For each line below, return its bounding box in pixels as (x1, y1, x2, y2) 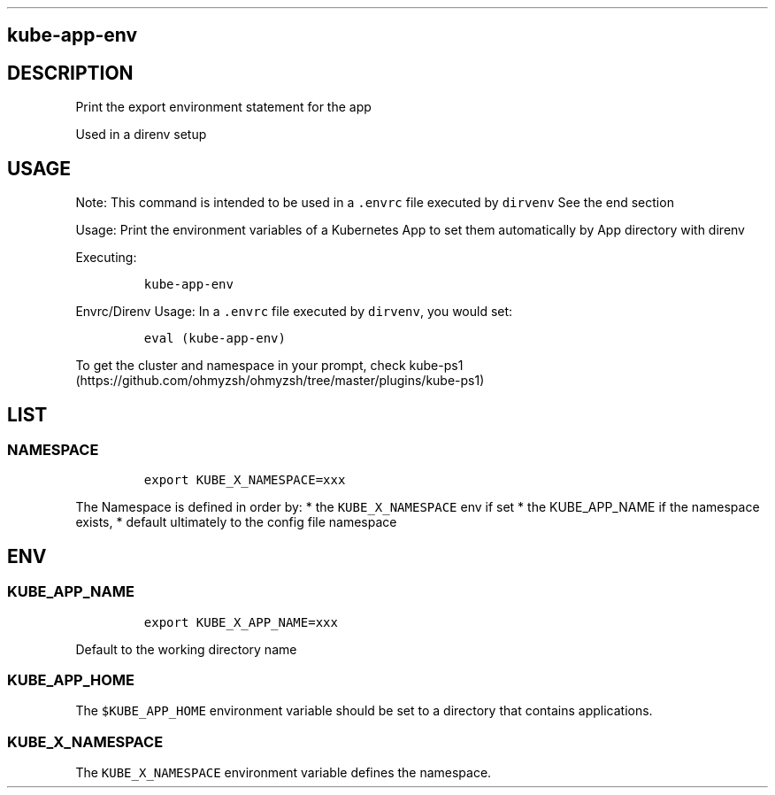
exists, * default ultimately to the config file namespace (75, 514, 397, 530)
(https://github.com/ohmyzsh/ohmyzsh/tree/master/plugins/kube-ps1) (75, 373, 485, 389)
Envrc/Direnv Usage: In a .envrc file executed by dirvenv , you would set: (75, 304, 513, 320)
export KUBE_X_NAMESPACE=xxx (143, 473, 346, 488)
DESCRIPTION (7, 61, 134, 84)
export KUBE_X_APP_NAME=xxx (143, 614, 338, 629)
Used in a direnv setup (75, 127, 207, 143)
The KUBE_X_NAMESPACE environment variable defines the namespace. (75, 765, 492, 781)
